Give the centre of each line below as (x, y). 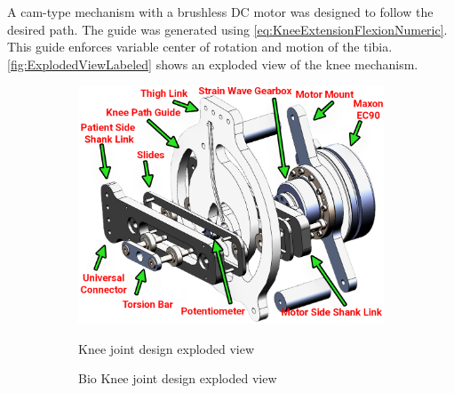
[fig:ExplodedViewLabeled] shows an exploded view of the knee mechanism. (213, 64)
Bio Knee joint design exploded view (178, 378)
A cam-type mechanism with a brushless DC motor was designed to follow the (220, 12)
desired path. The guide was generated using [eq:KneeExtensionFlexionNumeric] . (227, 29)
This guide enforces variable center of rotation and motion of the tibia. (200, 47)
